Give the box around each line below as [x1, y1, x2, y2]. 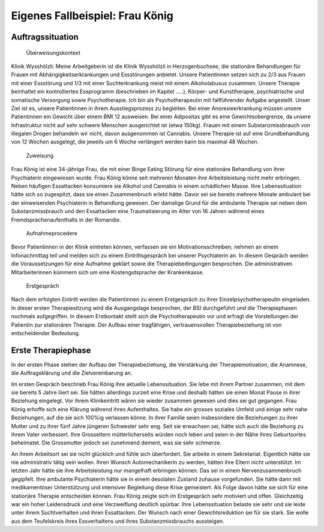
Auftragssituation [11, 32, 79, 42]
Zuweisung [26, 152, 54, 159]
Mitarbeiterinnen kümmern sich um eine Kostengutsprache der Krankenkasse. [11, 268, 204, 276]
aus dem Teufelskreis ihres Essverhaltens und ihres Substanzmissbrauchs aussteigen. [11, 517, 224, 525]
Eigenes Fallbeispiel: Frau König [11, 9, 174, 22]
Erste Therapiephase [11, 345, 91, 355]
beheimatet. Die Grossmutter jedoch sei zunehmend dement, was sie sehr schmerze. [11, 439, 222, 447]
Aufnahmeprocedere [26, 229, 78, 237]
